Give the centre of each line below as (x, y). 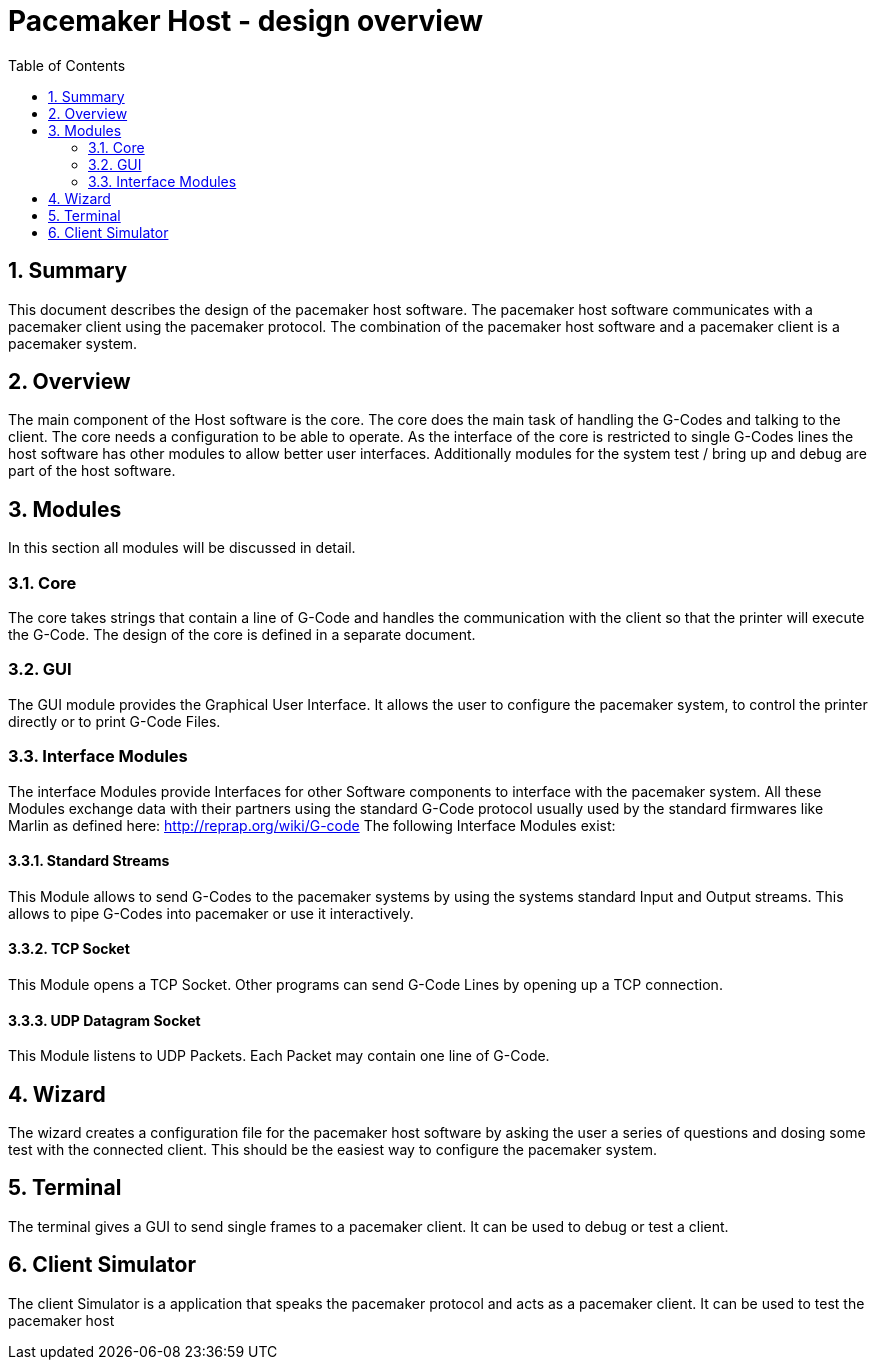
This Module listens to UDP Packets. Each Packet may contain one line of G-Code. (279, 1056)
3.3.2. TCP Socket (69, 949)
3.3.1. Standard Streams (89, 861)
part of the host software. (92, 471)
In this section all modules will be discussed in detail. (182, 548)
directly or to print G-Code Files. (114, 721)
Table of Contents (67, 65)
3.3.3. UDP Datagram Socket (104, 1020)
